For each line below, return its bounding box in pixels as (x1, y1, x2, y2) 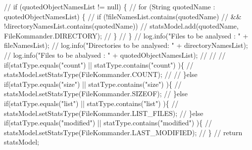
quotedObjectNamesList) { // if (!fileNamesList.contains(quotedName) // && (4, 11, 242, 21)
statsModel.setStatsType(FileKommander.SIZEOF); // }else (4, 88, 188, 99)
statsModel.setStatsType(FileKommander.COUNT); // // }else (4, 69, 198, 79)
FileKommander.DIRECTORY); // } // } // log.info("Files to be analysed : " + (4, 30, 249, 40)
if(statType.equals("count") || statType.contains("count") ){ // (4, 59, 194, 70)
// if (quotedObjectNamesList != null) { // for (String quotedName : (4, 1, 215, 11)
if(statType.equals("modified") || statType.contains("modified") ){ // (4, 117, 212, 128)
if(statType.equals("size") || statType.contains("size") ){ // (4, 78, 182, 89)
